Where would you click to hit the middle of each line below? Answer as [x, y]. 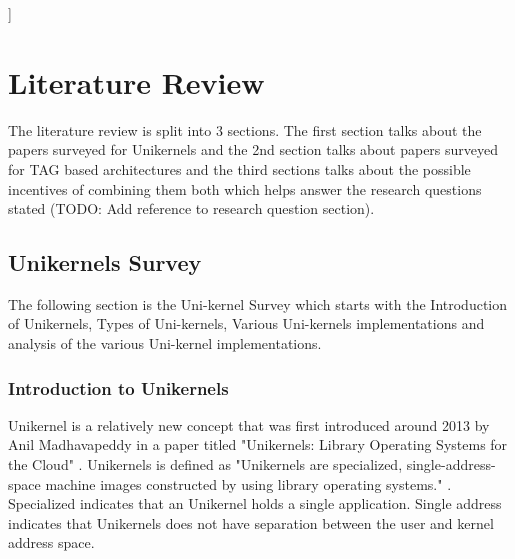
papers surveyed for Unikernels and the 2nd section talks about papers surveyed [253, 149]
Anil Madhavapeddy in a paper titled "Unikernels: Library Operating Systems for [258, 444]
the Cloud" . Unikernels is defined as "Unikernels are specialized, [205, 464]
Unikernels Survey [105, 262]
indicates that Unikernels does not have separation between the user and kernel [251, 522]
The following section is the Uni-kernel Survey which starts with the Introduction [258, 303]
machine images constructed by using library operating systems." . [248, 483]
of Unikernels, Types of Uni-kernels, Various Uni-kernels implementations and [246, 323]
